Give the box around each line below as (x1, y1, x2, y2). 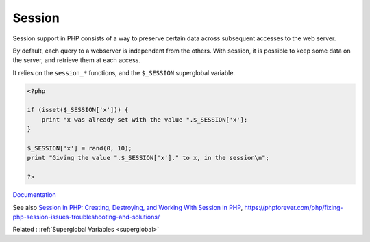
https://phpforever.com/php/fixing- (244, 203, 343, 211)
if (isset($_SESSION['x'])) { (27, 106, 129, 114)
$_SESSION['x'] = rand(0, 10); (27, 144, 133, 152)
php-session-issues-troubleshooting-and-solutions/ (12, 213, 160, 221)
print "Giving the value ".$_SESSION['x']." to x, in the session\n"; (27, 154, 270, 162)
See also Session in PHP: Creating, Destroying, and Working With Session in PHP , (12, 203, 243, 211)
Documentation (12, 191, 56, 199)
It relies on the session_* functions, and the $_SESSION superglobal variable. (12, 68, 236, 77)
